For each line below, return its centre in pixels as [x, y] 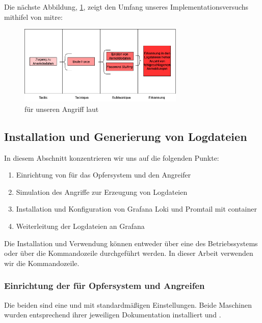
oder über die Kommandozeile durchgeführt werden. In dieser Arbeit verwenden [129, 253]
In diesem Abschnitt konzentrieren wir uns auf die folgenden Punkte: [112, 157]
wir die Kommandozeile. [42, 263]
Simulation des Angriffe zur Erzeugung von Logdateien [102, 192]
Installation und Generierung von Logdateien [126, 136]
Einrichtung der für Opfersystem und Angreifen [104, 286]
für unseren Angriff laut [62, 109]
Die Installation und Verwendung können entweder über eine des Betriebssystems [131, 243]
